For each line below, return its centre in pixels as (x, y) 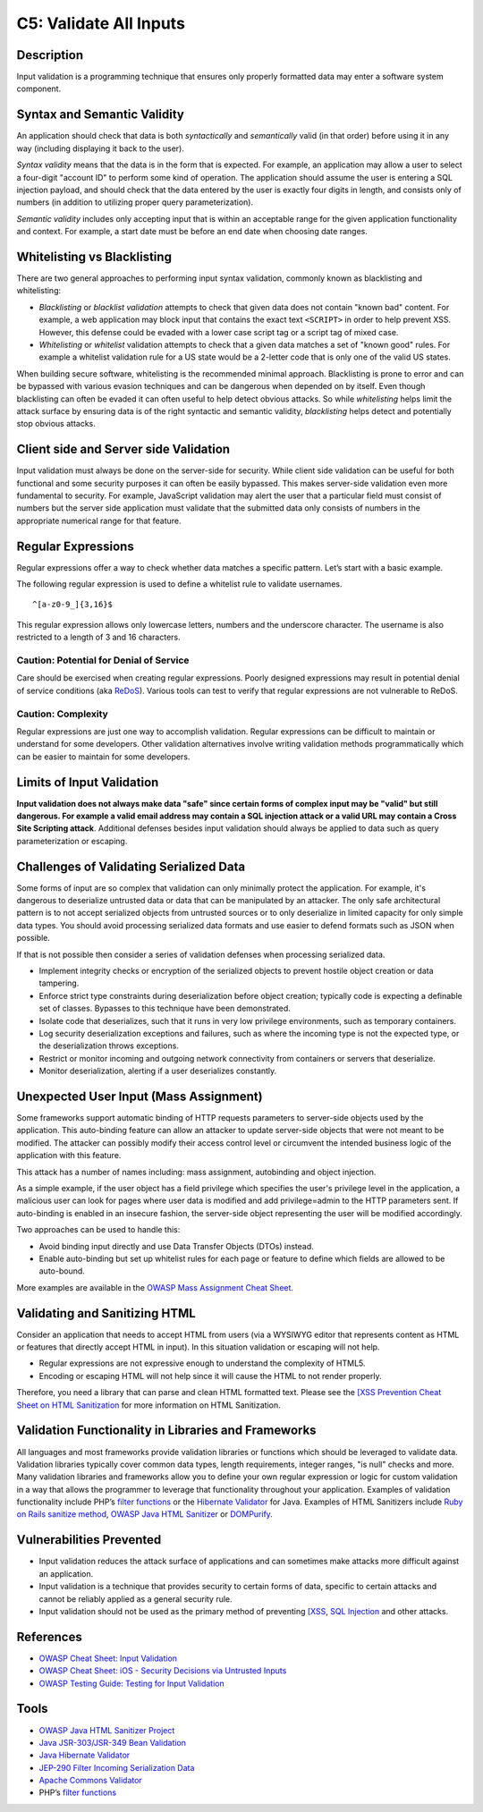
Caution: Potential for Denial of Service (103, 660)
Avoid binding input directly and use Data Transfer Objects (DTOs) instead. (177, 1246)
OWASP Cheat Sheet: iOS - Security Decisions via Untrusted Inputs (163, 1671)
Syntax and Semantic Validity (101, 115)
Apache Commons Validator (90, 1781)
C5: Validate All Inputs (101, 23)
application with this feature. (69, 1156)
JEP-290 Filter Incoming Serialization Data (117, 1767)
